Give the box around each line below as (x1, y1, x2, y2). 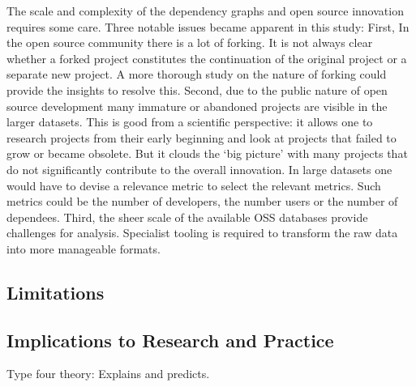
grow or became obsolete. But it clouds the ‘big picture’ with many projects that (6, 145, 408, 162)
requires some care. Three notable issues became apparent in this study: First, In (6, 18, 410, 35)
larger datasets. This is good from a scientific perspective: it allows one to (6, 113, 373, 130)
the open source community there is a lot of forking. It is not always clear (6, 34, 373, 51)
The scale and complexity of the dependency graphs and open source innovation (6, 2, 404, 19)
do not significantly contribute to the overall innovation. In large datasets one (6, 160, 392, 177)
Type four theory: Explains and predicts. (6, 365, 210, 382)
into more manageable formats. (6, 240, 161, 257)
